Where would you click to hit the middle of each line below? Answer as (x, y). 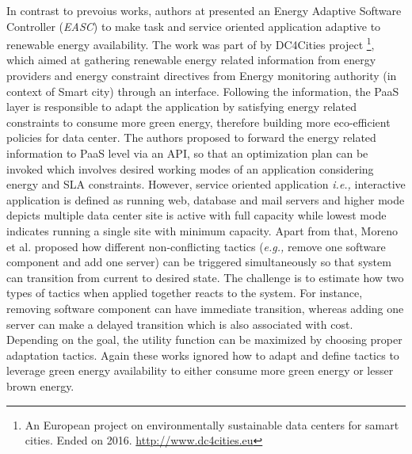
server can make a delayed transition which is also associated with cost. (180, 324)
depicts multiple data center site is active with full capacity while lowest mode (196, 215)
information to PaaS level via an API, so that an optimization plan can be (187, 153)
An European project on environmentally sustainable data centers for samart (212, 424)
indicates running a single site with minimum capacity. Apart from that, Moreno (202, 230)
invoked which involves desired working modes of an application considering (190, 168)
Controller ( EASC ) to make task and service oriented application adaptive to (194, 26)
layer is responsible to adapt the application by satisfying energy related (181, 107)
